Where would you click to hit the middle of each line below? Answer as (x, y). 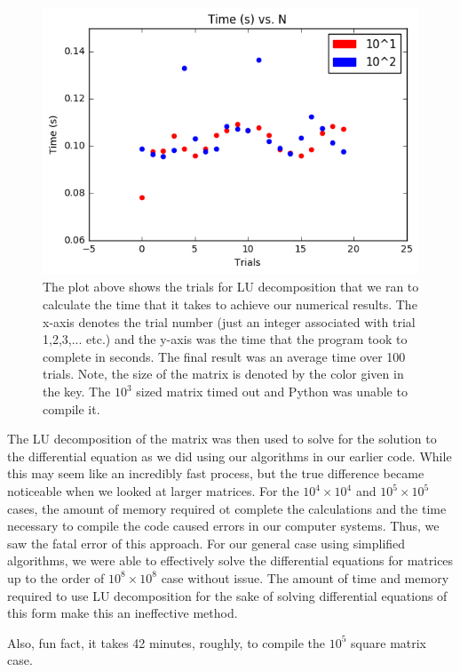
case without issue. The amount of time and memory (305, 577)
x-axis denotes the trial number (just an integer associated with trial (229, 321)
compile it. (71, 408)
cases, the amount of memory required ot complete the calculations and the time (227, 508)
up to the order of (56, 577)
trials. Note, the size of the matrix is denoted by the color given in (223, 374)
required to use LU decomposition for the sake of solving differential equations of (227, 595)
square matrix (389, 642)
